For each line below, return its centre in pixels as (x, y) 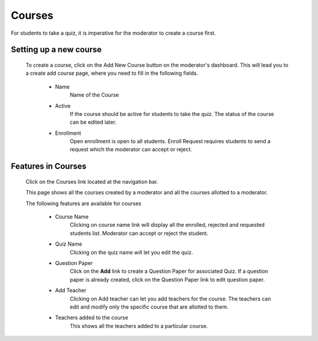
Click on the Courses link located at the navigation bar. (92, 181)
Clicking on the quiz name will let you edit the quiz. (132, 252)
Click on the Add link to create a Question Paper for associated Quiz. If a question (169, 272)
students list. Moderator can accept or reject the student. (139, 233)
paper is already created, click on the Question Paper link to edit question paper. (167, 279)
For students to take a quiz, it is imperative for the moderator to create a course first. (113, 33)
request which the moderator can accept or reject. (131, 150)
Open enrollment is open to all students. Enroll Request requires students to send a (170, 141)
